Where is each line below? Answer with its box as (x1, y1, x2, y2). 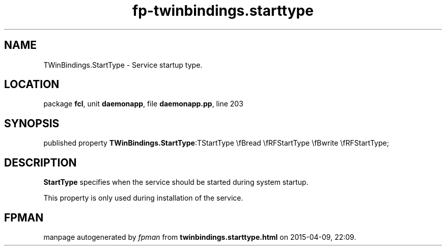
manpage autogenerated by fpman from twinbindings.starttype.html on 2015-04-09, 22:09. (43, 232, 356, 241)
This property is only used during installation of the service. (43, 193, 243, 203)
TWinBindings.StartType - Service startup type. (43, 60, 203, 69)
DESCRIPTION (4, 156, 77, 169)
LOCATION (4, 78, 60, 91)
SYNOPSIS (4, 117, 60, 130)
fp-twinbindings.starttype (132, 2, 314, 19)
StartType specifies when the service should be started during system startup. (43, 178, 309, 187)
